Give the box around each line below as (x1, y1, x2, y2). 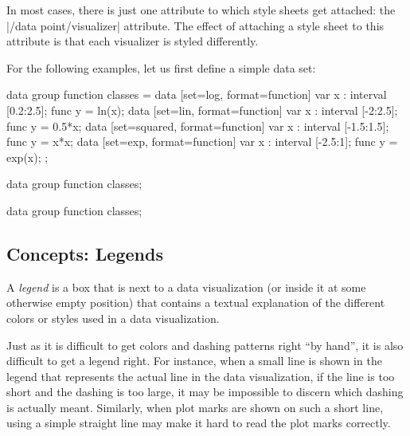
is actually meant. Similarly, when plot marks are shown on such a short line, (6, 399, 384, 415)
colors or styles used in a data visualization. (6, 309, 220, 326)
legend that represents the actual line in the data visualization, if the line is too (6, 367, 395, 384)
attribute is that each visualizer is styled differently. (6, 33, 259, 49)
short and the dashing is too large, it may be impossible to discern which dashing (6, 383, 404, 400)
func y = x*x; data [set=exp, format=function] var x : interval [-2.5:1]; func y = (6, 133, 398, 150)
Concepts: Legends (6, 241, 163, 265)
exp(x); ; (6, 148, 49, 165)
